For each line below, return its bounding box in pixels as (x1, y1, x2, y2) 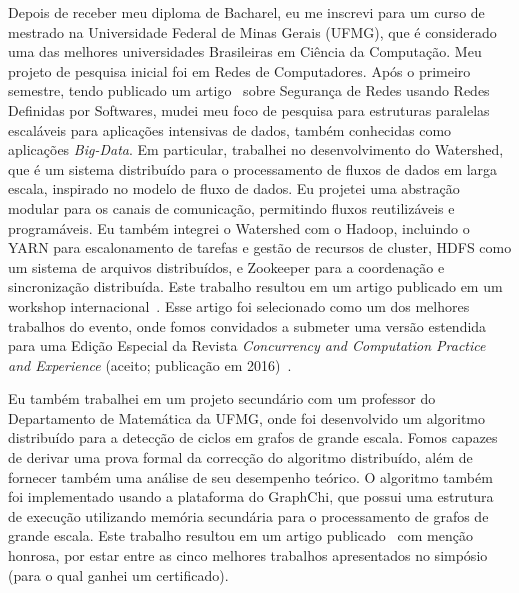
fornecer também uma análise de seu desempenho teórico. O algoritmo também (8, 466, 493, 487)
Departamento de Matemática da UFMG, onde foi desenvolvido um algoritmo (8, 407, 486, 428)
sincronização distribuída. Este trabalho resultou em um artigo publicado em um (8, 276, 503, 297)
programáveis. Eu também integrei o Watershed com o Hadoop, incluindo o (8, 217, 470, 238)
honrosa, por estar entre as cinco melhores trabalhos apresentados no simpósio (8, 545, 488, 566)
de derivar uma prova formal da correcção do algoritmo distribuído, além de (8, 447, 473, 468)
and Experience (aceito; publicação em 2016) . (8, 354, 292, 375)
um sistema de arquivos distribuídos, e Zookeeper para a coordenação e (8, 256, 445, 277)
